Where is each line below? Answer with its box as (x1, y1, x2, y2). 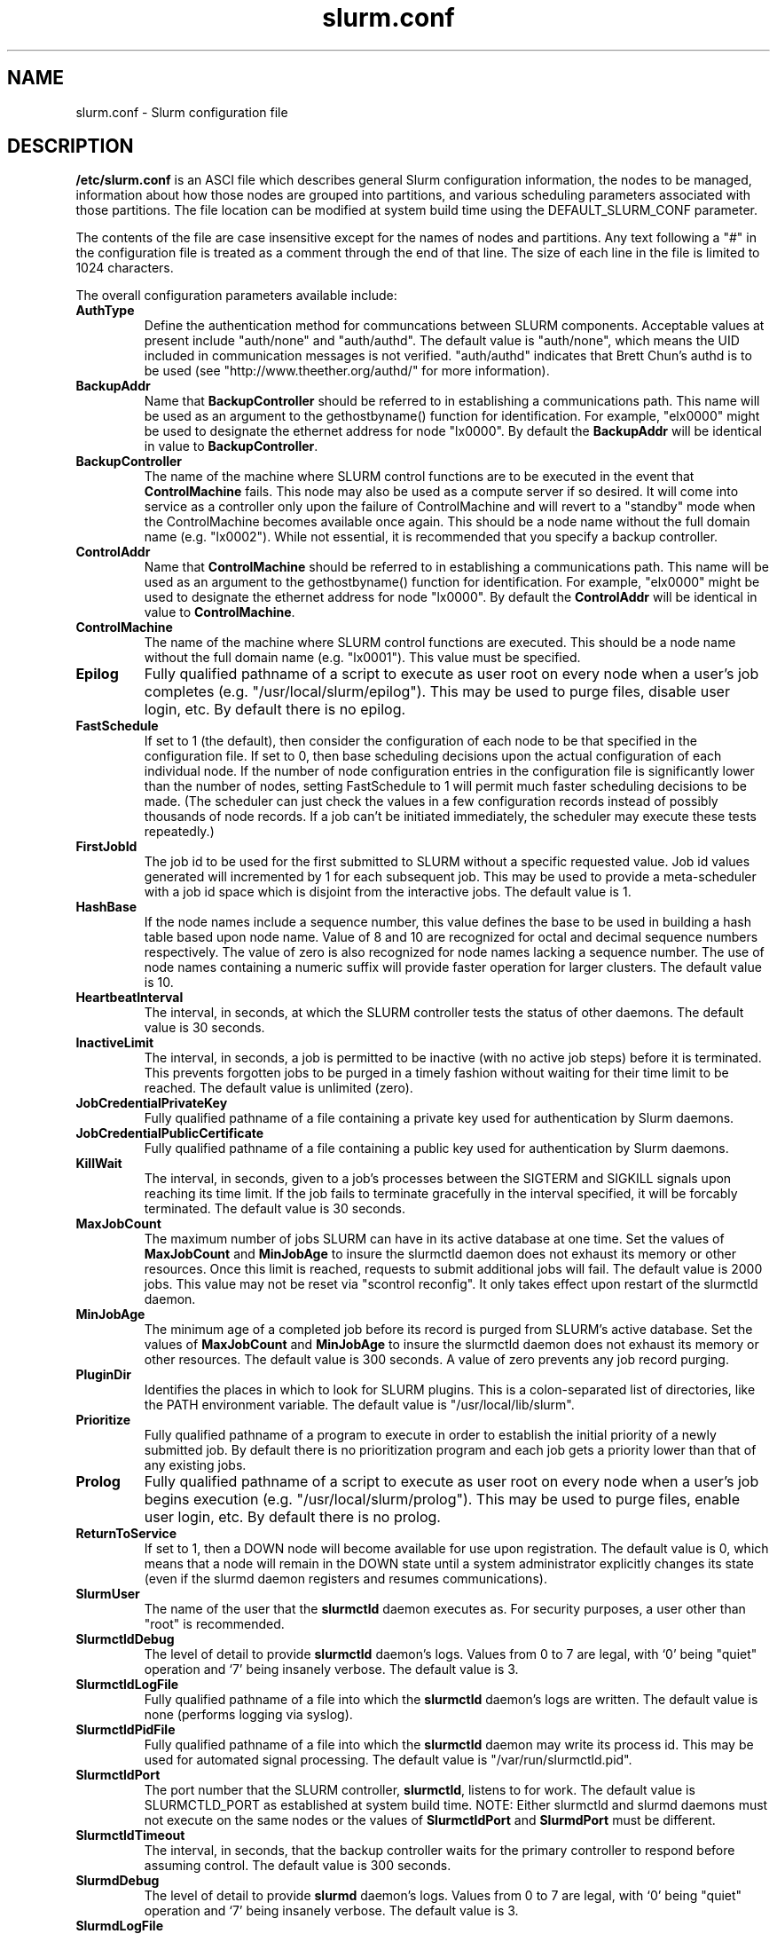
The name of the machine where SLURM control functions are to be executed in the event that (144, 469, 695, 485)
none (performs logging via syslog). (144, 1707, 353, 1723)
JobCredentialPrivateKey (75, 1095, 228, 1111)
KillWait (75, 1156, 122, 1172)
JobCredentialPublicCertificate (75, 1125, 264, 1141)
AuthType (75, 303, 135, 319)
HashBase (75, 899, 137, 915)
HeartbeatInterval (75, 990, 184, 1006)
